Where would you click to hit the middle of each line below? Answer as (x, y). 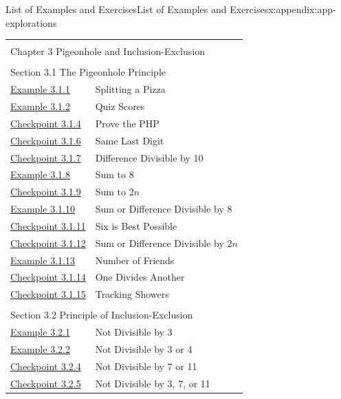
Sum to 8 (114, 174)
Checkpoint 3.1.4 (46, 123)
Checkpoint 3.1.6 (46, 140)
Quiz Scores (120, 106)
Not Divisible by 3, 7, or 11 (153, 383)
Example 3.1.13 (43, 260)
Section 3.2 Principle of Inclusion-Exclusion (102, 315)
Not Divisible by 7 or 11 (146, 366)
